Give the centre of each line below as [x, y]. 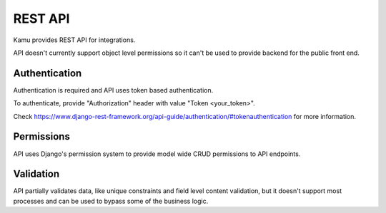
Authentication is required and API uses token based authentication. [113, 90]
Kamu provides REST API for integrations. [74, 40]
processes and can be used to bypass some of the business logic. [111, 201]
